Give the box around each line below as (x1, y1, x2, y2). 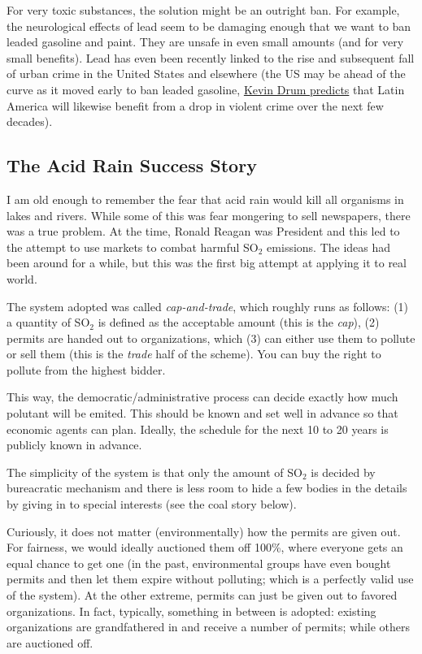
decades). (7, 113, 53, 130)
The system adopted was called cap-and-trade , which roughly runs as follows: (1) (7, 297, 409, 314)
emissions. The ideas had (267, 238, 391, 255)
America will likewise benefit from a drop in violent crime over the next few (7, 97, 384, 114)
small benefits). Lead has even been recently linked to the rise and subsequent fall (7, 49, 415, 66)
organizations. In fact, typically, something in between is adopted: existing (7, 602, 376, 619)
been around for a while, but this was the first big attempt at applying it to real (7, 254, 407, 271)
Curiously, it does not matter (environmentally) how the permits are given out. (7, 522, 401, 539)
